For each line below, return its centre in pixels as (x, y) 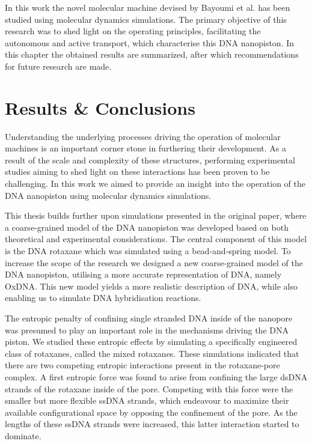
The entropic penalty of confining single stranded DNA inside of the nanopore (149, 318)
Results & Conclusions (100, 107)
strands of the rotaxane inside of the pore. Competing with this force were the (149, 388)
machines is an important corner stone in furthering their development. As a (145, 148)
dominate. (23, 435)
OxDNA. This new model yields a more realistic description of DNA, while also (151, 286)
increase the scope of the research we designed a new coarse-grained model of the (154, 262)
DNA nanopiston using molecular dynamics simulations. (108, 195)
